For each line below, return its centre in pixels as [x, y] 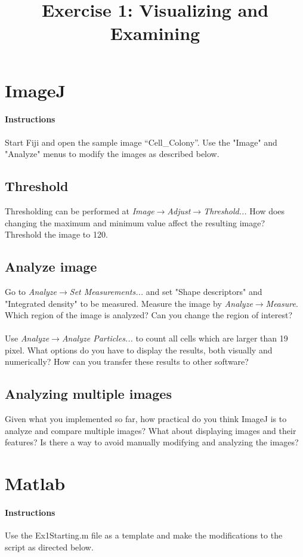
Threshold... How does [244, 210]
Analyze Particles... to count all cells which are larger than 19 [175, 338]
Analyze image [51, 267]
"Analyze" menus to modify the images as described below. [112, 154]
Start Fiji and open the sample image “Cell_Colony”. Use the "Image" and [141, 142]
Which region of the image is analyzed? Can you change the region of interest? [149, 315]
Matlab [35, 483]
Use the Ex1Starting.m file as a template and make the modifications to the [144, 535]
